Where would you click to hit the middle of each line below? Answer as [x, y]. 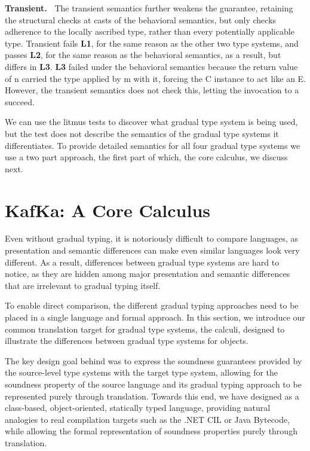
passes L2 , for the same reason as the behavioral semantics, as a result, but [143, 55]
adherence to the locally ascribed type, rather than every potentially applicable [150, 31]
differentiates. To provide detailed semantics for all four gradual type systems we [153, 145]
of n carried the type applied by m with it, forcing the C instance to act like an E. [155, 78]
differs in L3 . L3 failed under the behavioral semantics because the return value [151, 66]
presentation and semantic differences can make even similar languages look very [152, 250]
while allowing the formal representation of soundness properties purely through [151, 431]
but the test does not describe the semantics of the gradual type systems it [142, 133]
